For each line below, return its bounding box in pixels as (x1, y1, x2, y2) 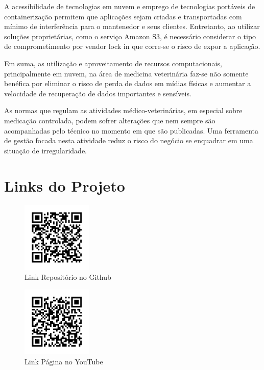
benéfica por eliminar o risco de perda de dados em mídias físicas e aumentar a (4, 78, 251, 89)
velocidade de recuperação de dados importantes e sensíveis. (4, 88, 191, 98)
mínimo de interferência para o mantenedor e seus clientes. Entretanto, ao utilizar (4, 21, 260, 32)
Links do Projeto (4, 175, 125, 196)
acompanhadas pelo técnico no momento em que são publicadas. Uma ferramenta (4, 125, 259, 136)
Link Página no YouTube (25, 356, 103, 366)
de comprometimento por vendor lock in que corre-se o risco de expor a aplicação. (4, 41, 260, 51)
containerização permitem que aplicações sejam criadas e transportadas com (4, 11, 242, 21)
